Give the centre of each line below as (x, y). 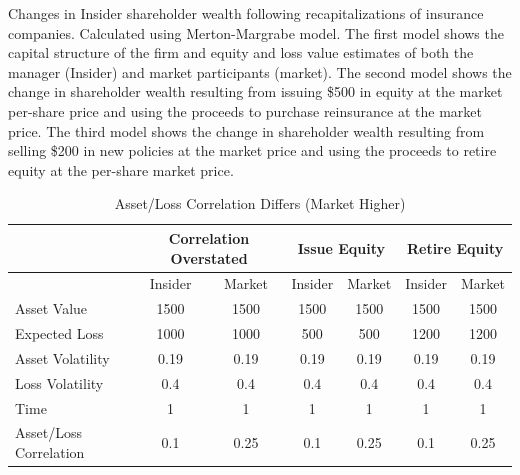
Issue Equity (341, 247)
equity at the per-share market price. (121, 169)
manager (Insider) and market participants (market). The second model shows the (260, 71)
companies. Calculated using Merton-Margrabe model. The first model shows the (256, 32)
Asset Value (51, 308)
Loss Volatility (59, 382)
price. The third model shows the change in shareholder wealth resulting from (246, 130)
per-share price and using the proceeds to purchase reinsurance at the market (245, 110)
